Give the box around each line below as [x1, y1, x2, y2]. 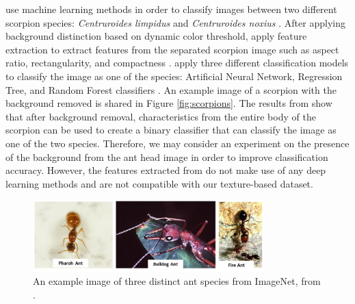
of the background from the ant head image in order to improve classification [5, 149, 328, 164]
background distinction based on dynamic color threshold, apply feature [5, 29, 307, 43]
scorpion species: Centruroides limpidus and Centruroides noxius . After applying [5, 15, 345, 29]
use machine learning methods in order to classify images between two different [5, 2, 337, 16]
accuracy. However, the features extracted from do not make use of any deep [5, 163, 326, 177]
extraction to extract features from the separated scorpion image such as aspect [5, 42, 339, 56]
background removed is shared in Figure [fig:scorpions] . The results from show [5, 96, 332, 110]
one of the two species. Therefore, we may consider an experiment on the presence [5, 136, 350, 150]
